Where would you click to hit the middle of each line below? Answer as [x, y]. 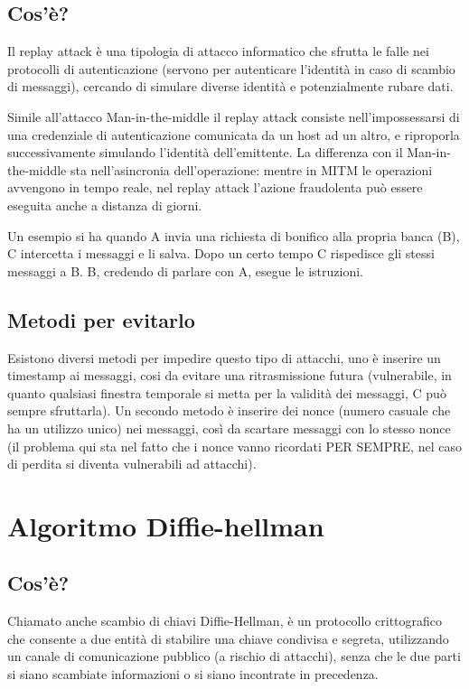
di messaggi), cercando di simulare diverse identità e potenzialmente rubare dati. [230, 86]
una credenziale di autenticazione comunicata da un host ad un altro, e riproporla [234, 134]
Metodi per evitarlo [101, 319]
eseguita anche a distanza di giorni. [105, 205]
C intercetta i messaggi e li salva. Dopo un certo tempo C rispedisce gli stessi [221, 253]
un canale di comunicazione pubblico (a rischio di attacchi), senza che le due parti [234, 656]
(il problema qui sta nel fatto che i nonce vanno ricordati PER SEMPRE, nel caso [234, 446]
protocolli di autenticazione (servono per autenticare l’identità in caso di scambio [231, 68]
